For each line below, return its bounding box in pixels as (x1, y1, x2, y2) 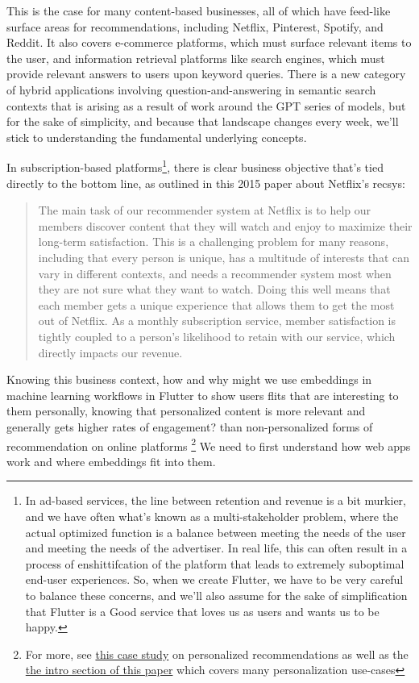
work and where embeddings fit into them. (6, 452, 216, 469)
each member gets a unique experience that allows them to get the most (38, 296, 395, 313)
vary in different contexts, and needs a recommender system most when (38, 264, 392, 281)
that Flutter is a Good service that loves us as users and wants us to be (25, 602, 380, 619)
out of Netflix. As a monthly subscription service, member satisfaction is (38, 312, 396, 329)
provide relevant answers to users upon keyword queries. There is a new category (6, 65, 406, 82)
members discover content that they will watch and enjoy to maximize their (38, 217, 413, 234)
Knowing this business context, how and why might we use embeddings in (6, 371, 372, 388)
